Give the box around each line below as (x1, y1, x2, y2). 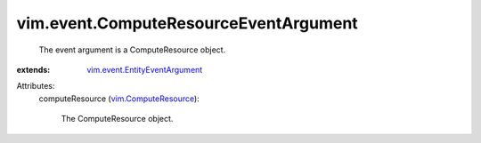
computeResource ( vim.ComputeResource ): (38, 93, 200, 104)
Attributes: (16, 81, 55, 91)
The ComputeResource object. (61, 114, 174, 124)
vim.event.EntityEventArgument (86, 64, 203, 75)
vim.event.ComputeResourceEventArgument (16, 13, 358, 33)
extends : (16, 64, 51, 75)
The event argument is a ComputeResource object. (38, 44, 226, 55)
